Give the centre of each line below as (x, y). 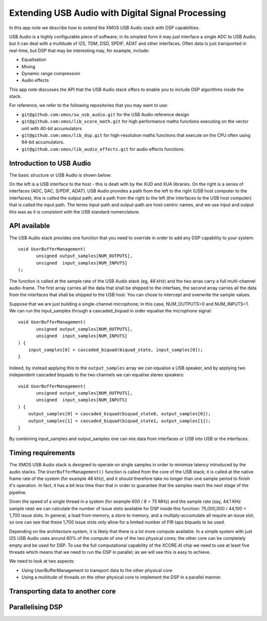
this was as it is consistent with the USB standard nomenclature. (75, 212)
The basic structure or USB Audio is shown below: (60, 175)
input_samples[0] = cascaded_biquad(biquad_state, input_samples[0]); (115, 350)
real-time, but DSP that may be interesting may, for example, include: (79, 50)
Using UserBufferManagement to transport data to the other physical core (97, 570)
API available (30, 226)
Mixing (28, 66)
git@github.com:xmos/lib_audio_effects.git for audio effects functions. (103, 149)
